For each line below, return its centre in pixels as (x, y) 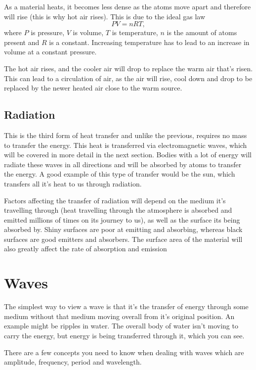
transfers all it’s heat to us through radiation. (73, 183)
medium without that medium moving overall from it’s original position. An (119, 316)
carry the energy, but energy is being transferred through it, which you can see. (124, 335)
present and (22, 42)
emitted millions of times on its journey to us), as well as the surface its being (122, 219)
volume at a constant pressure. (50, 52)
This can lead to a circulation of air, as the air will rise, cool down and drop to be (128, 78)
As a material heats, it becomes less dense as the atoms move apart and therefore (128, 6)
